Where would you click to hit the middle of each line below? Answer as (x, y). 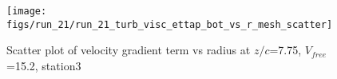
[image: (27, 11)
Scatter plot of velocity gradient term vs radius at (129, 50)
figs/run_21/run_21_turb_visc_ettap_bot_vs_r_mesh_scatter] (170, 24)
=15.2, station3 (44, 65)
